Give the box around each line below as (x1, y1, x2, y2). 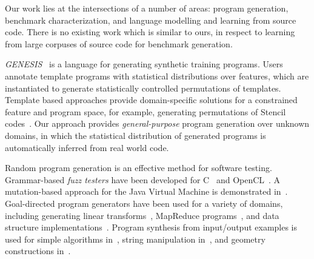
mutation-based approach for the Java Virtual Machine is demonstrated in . (5, 185, 288, 198)
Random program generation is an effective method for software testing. (5, 161, 272, 174)
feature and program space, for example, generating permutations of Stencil (5, 105, 286, 118)
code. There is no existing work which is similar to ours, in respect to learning (5, 25, 295, 38)
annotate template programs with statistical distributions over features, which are (5, 69, 309, 82)
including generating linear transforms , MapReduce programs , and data (5, 209, 279, 221)
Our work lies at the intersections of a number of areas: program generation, (5, 2, 289, 14)
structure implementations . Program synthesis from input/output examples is (5, 221, 298, 234)
